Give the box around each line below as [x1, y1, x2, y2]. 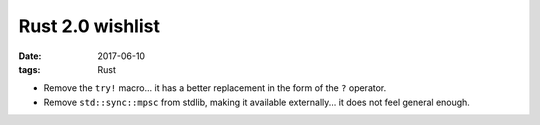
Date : [18, 50, 42, 62]
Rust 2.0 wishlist [18, 15, 160, 37]
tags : [18, 63, 41, 75]
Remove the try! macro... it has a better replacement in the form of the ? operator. [43, 82, 387, 94]
